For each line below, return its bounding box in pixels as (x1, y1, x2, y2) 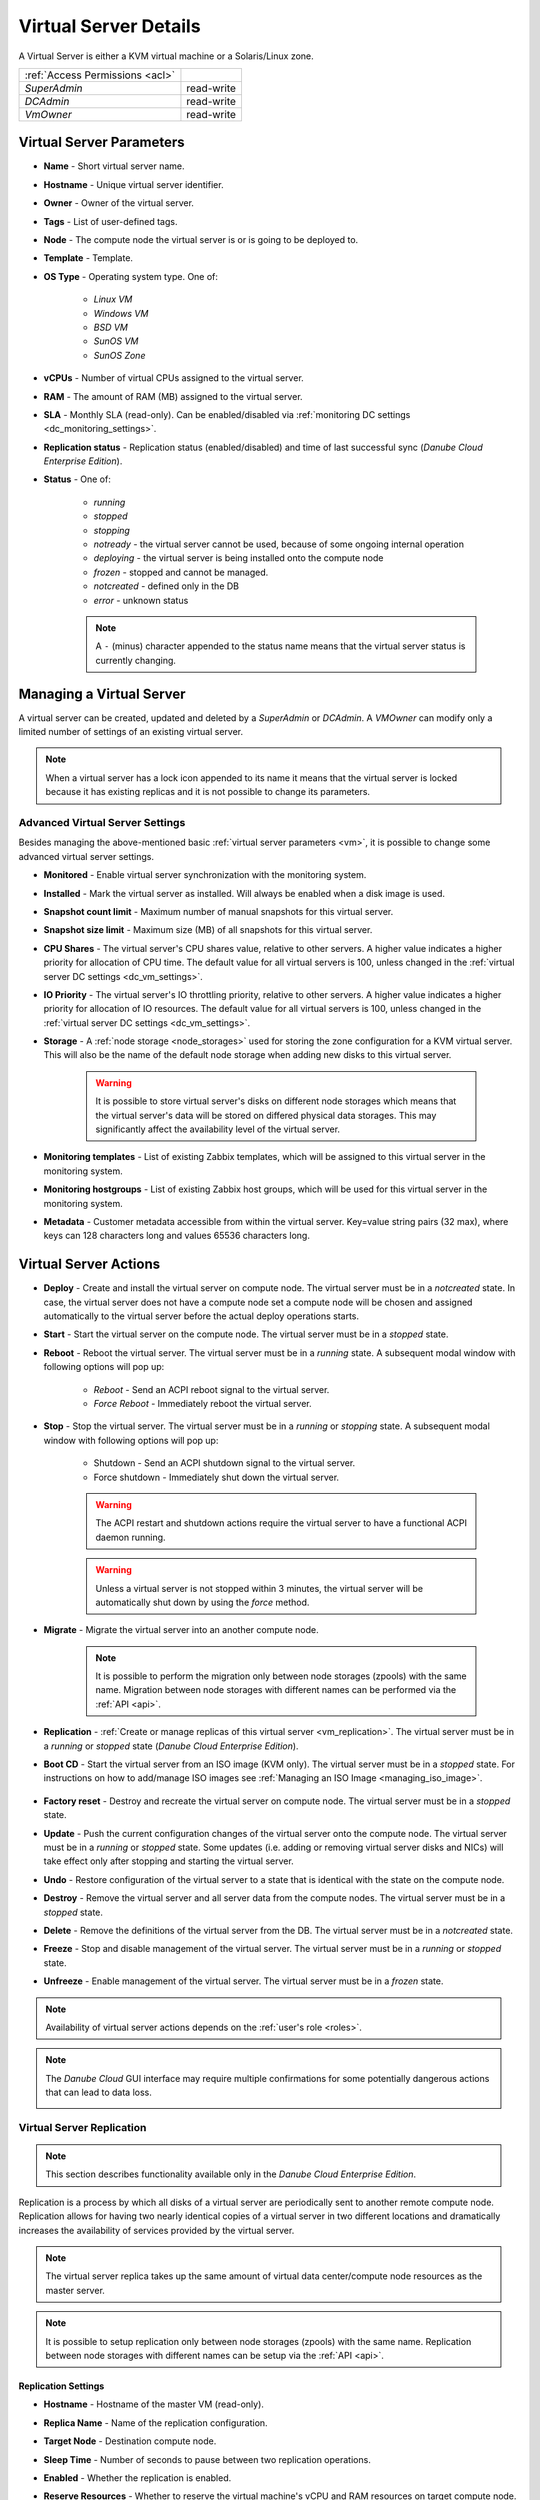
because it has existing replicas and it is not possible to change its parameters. (45, 786, 370, 798)
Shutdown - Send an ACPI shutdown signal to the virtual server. (93, 1457, 356, 1469)
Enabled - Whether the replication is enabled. (43, 2471, 232, 2484)
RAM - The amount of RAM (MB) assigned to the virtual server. (43, 390, 304, 402)
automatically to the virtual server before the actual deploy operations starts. (43, 1310, 360, 1322)
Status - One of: (43, 473, 112, 485)
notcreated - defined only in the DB (93, 580, 240, 592)
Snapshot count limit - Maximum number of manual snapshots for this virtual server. (43, 905, 394, 917)
